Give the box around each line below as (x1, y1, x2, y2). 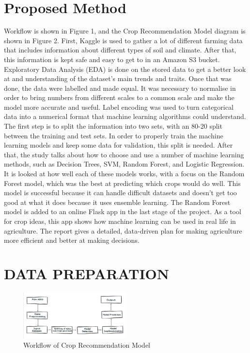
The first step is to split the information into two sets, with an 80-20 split (4, 121, 222, 131)
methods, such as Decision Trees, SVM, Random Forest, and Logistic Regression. (4, 159, 245, 169)
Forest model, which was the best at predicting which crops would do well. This (4, 178, 241, 188)
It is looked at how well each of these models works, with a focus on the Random (4, 168, 245, 179)
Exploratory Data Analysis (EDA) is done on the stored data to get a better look (4, 64, 246, 74)
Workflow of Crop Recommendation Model (23, 340, 151, 350)
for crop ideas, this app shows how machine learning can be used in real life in (4, 216, 236, 226)
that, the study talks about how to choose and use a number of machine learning (4, 149, 244, 159)
